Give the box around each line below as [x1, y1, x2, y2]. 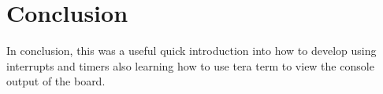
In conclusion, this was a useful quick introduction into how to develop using [6, 42, 377, 59]
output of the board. [6, 73, 106, 89]
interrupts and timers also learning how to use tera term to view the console [6, 57, 374, 74]
